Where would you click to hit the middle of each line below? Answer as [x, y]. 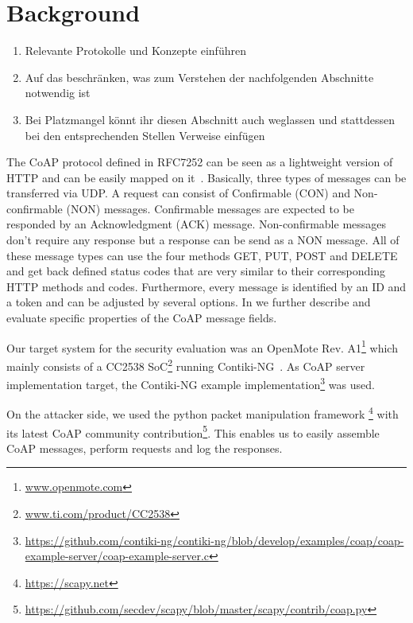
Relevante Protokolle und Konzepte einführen [135, 51]
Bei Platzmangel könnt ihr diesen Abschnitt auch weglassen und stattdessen [210, 119]
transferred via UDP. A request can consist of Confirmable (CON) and [178, 193]
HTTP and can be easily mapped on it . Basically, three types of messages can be [206, 177]
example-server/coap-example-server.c [117, 556]
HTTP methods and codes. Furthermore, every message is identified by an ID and [206, 286]
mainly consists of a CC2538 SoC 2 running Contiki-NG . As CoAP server [186, 364]
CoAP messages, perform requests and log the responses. [145, 448]
